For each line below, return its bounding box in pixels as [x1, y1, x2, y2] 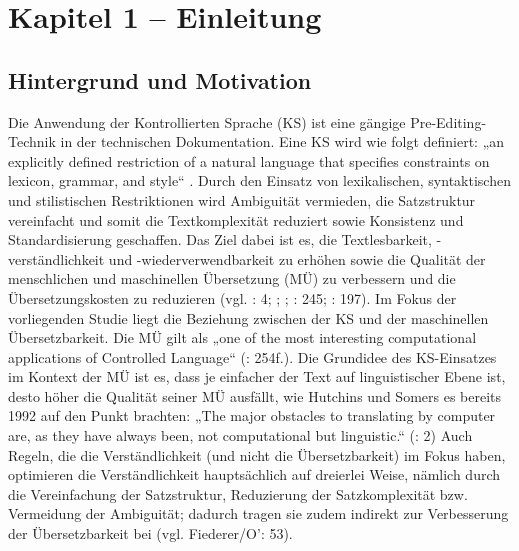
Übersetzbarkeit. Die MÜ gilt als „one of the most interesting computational [8, 327, 477, 348]
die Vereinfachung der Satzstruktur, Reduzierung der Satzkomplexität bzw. [8, 483, 468, 504]
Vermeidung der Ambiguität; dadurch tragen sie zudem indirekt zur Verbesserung [8, 503, 509, 524]
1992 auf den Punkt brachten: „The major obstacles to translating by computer [8, 405, 496, 426]
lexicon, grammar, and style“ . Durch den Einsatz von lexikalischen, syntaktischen [8, 170, 511, 191]
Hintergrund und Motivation [8, 64, 312, 95]
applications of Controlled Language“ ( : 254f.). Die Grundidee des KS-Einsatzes [8, 346, 497, 367]
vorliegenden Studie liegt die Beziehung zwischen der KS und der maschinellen [8, 307, 489, 328]
